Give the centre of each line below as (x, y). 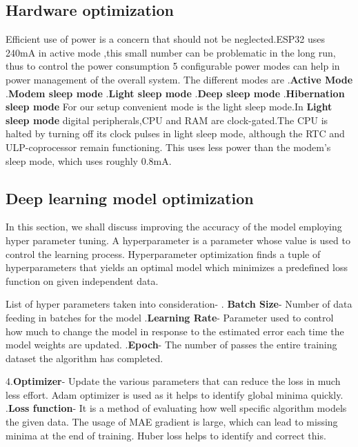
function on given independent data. (82, 280)
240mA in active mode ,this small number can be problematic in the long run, (171, 52)
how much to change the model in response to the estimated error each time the (175, 331)
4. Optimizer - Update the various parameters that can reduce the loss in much (173, 381)
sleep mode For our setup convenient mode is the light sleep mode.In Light (169, 107)
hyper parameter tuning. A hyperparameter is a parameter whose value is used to (178, 240)
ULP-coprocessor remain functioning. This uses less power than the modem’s (168, 147)
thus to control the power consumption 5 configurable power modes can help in (173, 66)
